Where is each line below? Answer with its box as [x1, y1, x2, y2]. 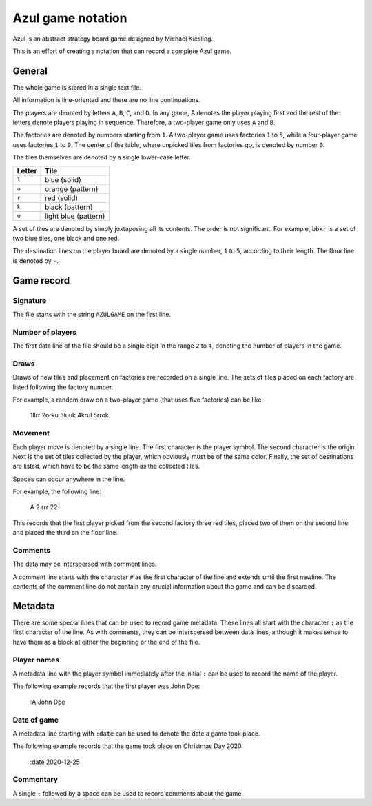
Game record [12, 275, 70, 286]
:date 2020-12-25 [30, 758, 81, 766]
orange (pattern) [45, 184, 99, 193]
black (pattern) [45, 202, 93, 212]
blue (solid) [45, 175, 82, 184]
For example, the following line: [12, 487, 101, 496]
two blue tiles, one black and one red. [12, 234, 120, 242]
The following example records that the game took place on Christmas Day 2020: [12, 742, 244, 750]
